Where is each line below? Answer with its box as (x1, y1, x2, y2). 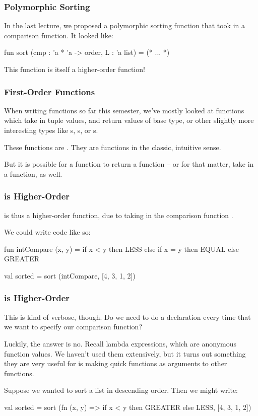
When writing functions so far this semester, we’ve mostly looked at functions (4, 105, 244, 115)
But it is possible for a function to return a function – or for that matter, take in (4, 159, 254, 169)
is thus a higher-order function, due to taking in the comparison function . (4, 210, 233, 220)
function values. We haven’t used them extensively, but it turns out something (4, 348, 246, 359)
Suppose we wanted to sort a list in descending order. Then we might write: (4, 385, 238, 395)
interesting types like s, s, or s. (4, 125, 98, 135)
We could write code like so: (4, 227, 91, 237)
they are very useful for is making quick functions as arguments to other (4, 358, 227, 369)
